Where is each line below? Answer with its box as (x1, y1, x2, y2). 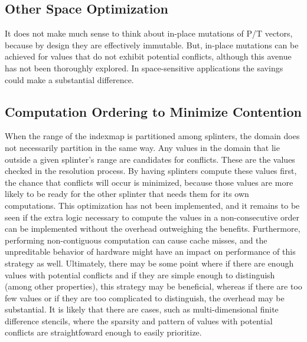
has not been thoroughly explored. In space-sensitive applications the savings (5, 61, 283, 74)
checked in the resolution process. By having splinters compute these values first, (5, 165, 297, 177)
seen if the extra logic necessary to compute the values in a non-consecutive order (5, 211, 300, 223)
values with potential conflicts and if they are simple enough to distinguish (5, 268, 275, 281)
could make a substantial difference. (5, 73, 134, 85)
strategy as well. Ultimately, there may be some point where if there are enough (5, 256, 294, 269)
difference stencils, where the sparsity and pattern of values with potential (5, 314, 273, 327)
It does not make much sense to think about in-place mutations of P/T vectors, (5, 27, 293, 40)
